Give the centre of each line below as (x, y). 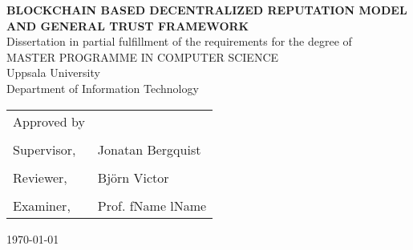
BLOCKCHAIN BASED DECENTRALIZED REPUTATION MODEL (207, 10)
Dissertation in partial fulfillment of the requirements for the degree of (179, 41)
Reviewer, (40, 177)
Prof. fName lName (152, 205)
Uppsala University (53, 73)
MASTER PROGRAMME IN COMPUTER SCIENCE (143, 56)
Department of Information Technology (103, 88)
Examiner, (42, 205)
